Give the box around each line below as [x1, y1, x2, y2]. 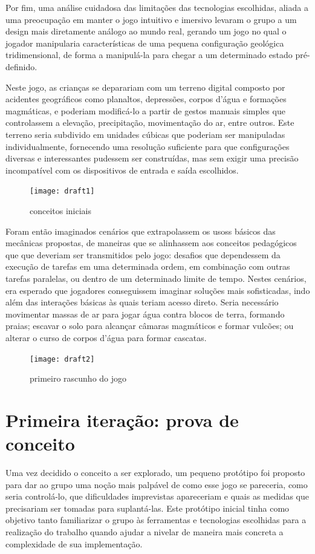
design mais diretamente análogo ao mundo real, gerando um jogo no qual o [5, 25, 287, 37]
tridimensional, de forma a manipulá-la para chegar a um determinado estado [5, 48, 293, 61]
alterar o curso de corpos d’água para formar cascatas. [5, 331, 207, 344]
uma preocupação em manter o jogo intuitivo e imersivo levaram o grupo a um [5, 13, 297, 25]
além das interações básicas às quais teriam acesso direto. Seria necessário [5, 296, 279, 308]
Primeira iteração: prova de [5, 407, 239, 432]
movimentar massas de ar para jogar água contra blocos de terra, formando [5, 307, 285, 320]
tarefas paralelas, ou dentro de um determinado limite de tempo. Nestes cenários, [5, 272, 307, 284]
